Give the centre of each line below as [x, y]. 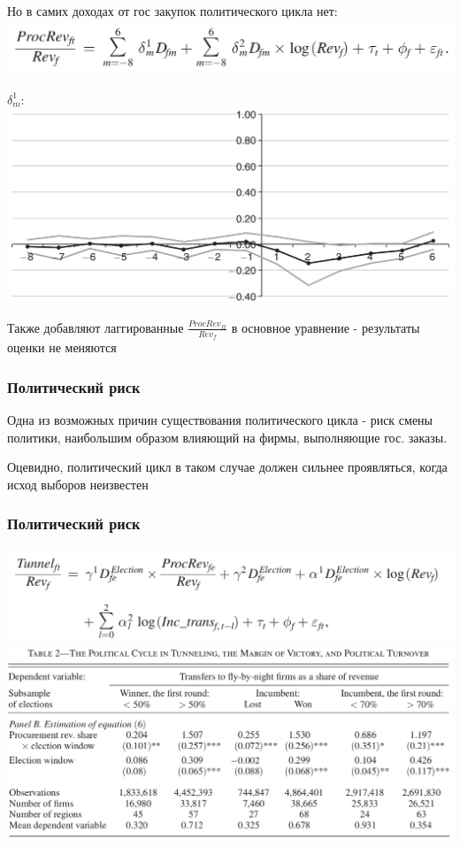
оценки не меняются [62, 347]
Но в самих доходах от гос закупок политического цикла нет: [172, 11]
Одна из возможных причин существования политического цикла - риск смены [220, 419]
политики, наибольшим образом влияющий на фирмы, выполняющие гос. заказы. [227, 437]
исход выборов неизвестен [78, 484]
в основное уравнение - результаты [326, 327]
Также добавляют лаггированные [96, 327]
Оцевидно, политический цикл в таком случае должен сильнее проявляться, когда [227, 467]
